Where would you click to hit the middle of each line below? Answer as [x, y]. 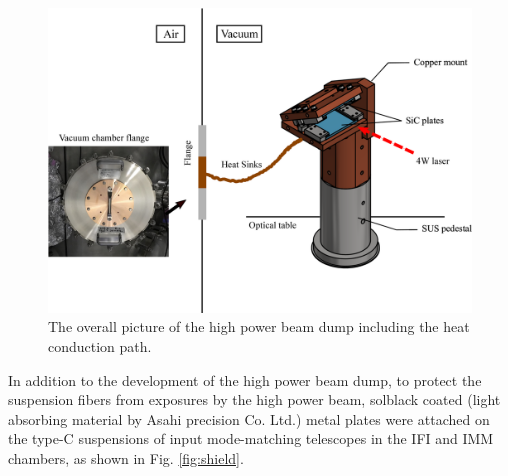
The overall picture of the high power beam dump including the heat [259, 326]
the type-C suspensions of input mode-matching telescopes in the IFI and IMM [251, 438]
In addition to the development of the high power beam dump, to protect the [245, 379]
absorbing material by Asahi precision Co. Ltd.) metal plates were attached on [249, 418]
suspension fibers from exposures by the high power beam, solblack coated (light [254, 399]
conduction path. [100, 345]
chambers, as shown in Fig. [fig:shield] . [126, 457]
